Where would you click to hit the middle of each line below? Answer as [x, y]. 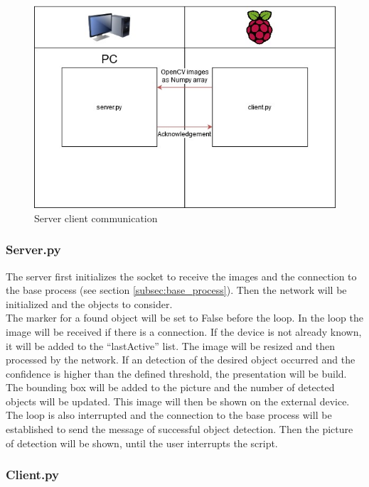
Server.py [33, 250]
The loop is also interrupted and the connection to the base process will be [169, 415]
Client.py [32, 475]
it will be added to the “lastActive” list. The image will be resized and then [171, 345]
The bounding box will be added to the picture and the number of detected [170, 387]
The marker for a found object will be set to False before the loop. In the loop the [184, 318]
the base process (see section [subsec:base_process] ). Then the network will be [176, 290]
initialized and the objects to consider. [89, 303]
